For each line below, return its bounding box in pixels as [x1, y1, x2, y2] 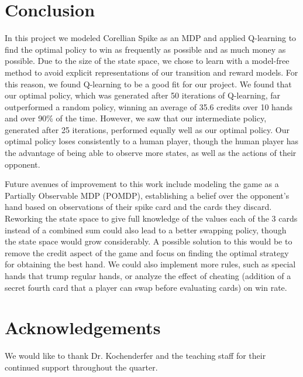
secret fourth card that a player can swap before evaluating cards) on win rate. [5, 281, 287, 293]
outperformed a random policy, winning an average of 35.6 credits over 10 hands [5, 100, 292, 113]
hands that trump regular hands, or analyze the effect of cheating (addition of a [5, 270, 291, 281]
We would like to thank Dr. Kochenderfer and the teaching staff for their [5, 349, 266, 362]
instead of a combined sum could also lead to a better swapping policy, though [5, 223, 287, 236]
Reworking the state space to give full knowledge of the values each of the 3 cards [5, 212, 298, 225]
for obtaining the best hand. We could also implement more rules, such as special [5, 258, 296, 270]
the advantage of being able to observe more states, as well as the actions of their [5, 147, 297, 159]
